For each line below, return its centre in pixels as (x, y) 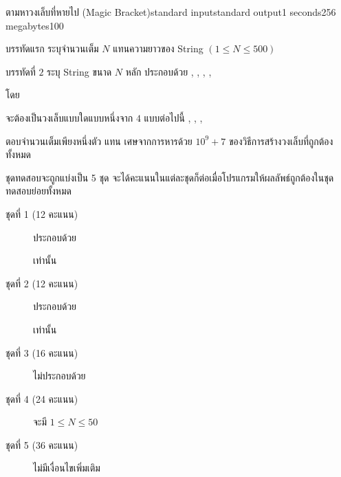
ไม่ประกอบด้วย (59, 376)
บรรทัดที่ (21, 71)
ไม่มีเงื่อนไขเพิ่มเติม (67, 468)
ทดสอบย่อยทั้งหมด (38, 191)
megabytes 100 (35, 25)
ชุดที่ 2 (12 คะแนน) (42, 283)
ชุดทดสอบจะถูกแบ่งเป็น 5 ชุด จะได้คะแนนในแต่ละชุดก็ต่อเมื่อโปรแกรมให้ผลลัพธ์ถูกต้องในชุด (170, 177)
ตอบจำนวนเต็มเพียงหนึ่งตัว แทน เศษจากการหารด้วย (99, 141)
